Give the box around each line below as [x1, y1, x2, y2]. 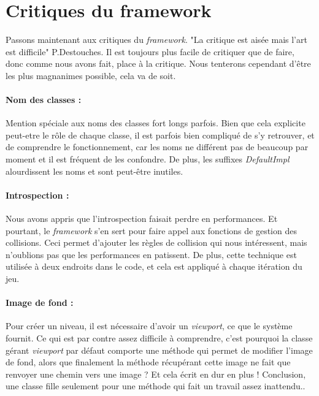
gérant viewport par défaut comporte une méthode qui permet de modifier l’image [6, 343, 313, 356]
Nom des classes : [6, 93, 82, 106]
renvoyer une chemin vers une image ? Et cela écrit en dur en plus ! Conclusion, [6, 367, 306, 380]
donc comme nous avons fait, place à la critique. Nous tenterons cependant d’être [6, 57, 311, 70]
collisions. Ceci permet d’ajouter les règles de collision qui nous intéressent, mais [6, 236, 307, 249]
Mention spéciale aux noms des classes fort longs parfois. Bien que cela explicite [6, 116, 306, 129]
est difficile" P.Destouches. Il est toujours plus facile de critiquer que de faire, [6, 45, 294, 58]
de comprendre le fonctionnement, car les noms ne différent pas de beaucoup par [6, 140, 309, 153]
